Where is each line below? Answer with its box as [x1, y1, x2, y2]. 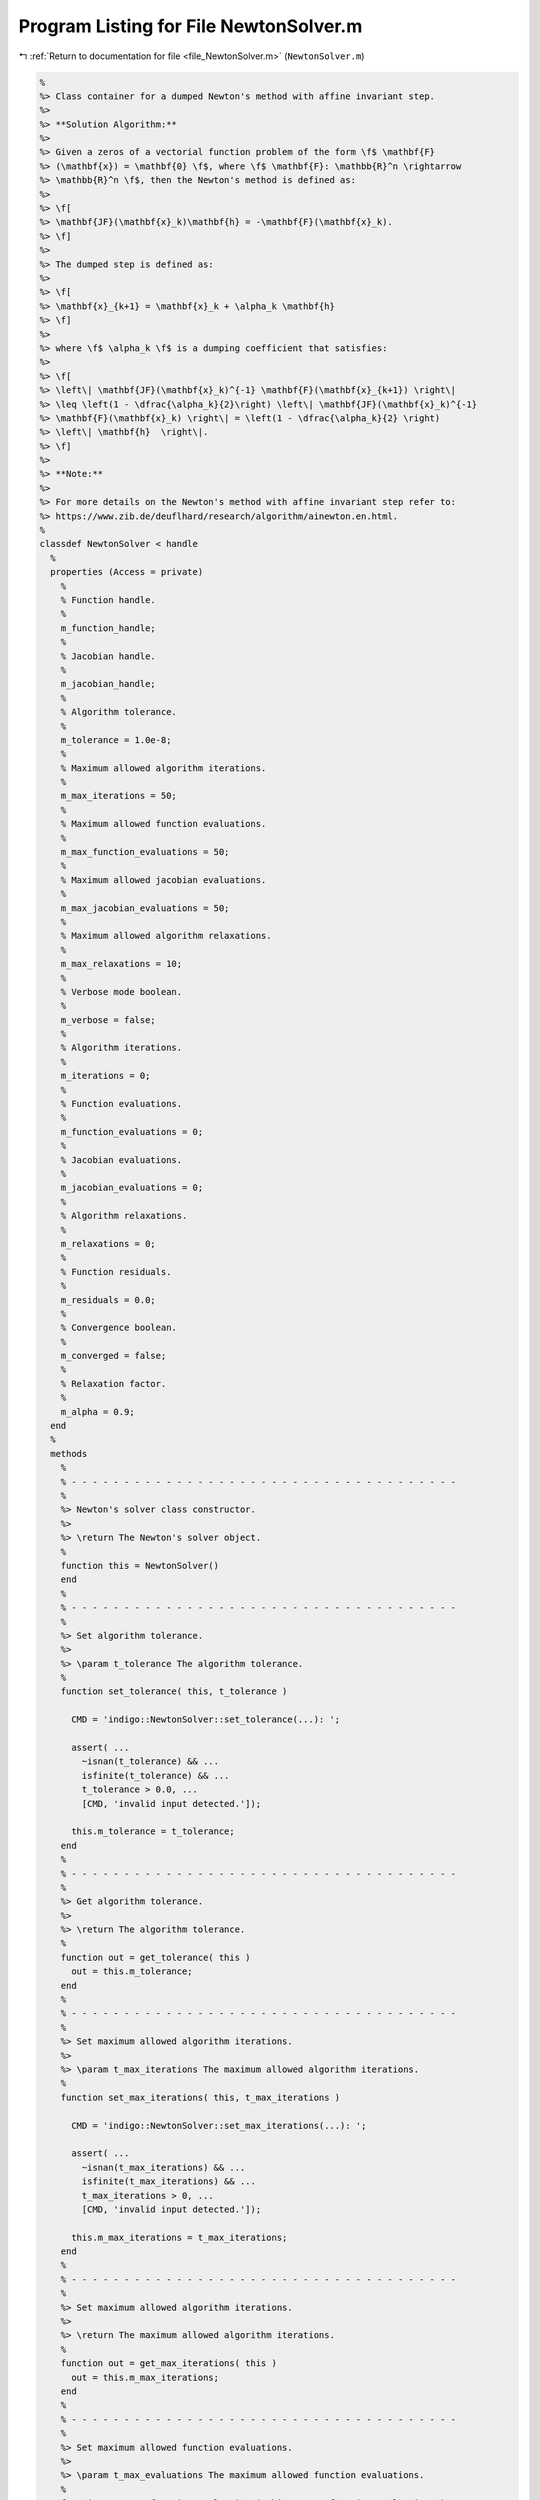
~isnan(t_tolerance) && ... [81, 1756, 220, 1767]
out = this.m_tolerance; [71, 1966, 194, 1977]
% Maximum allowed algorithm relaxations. [60, 930, 272, 942]
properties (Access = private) [50, 566, 204, 578]
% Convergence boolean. [60, 1322, 177, 1334]
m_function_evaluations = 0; [60, 1126, 204, 1137]
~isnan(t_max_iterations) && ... [81, 2161, 246, 2173]
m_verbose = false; [60, 1014, 157, 1025]
